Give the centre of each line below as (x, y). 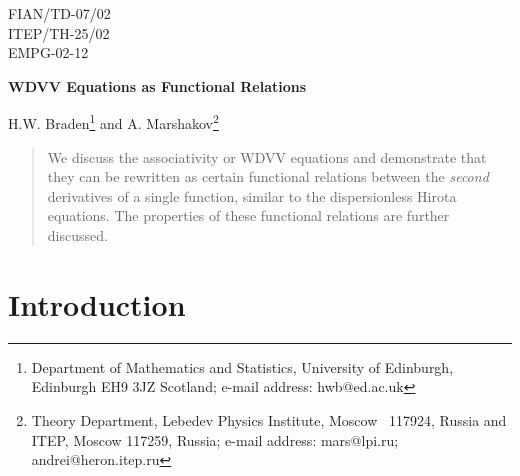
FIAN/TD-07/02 (59, 13)
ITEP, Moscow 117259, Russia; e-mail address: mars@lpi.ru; (215, 439)
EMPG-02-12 (48, 52)
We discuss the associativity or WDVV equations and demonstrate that (267, 156)
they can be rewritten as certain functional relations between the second (268, 176)
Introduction (97, 303)
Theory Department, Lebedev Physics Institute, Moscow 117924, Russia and (269, 419)
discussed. (77, 235)
